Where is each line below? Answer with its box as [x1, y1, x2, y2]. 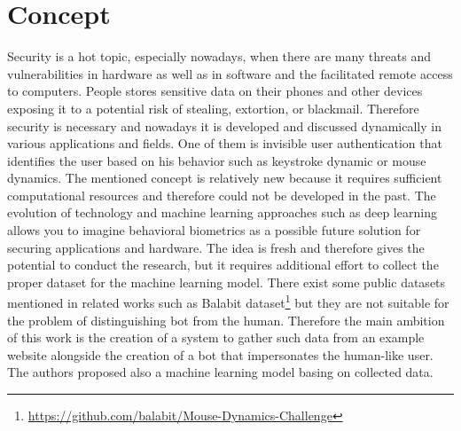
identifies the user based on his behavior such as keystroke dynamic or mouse [7, 151, 426, 169]
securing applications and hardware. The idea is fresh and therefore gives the [7, 238, 425, 256]
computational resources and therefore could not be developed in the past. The [7, 185, 436, 204]
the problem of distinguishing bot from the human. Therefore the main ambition [7, 310, 445, 329]
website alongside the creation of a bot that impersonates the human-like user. [7, 345, 434, 364]
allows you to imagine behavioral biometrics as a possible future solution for [7, 221, 421, 239]
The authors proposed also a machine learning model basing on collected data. [7, 363, 434, 381]
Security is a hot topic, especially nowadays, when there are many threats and [7, 47, 432, 66]
